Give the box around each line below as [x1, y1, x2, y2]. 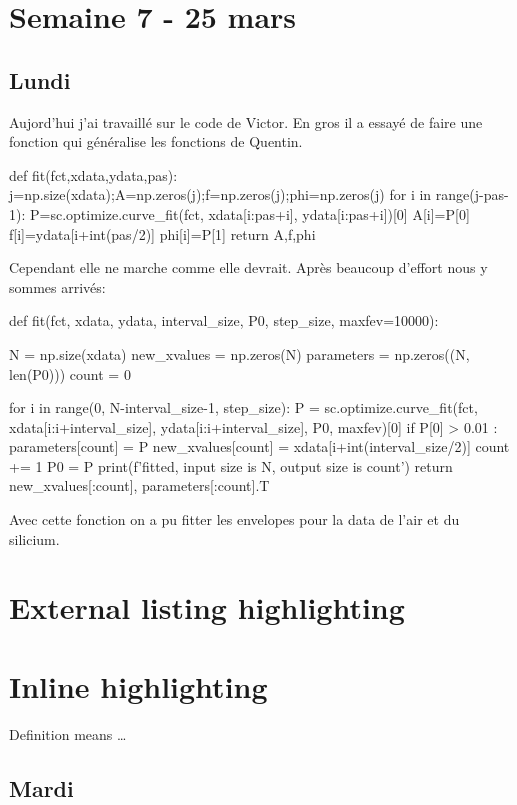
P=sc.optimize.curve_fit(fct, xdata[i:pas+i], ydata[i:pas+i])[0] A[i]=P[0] [29, 203, 470, 224]
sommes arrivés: [9, 276, 106, 297]
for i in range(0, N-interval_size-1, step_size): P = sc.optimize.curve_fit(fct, [9, 397, 478, 418]
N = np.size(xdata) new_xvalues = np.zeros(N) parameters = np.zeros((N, [9, 343, 470, 364]
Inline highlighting [9, 665, 268, 706]
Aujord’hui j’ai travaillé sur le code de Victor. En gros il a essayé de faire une [9, 111, 483, 132]
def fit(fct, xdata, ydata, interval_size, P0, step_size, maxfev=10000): [9, 310, 439, 331]
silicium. [9, 528, 60, 549]
